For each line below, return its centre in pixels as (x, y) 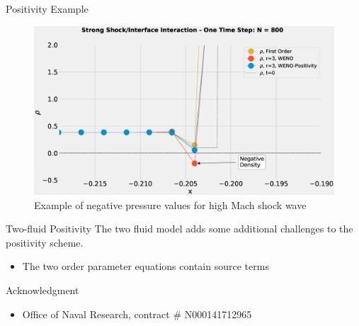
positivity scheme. (45, 242)
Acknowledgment (42, 290)
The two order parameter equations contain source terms (146, 266)
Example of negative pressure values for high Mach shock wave (170, 204)
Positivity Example (47, 9)
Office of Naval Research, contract (96, 314)
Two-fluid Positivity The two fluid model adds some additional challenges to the (179, 229)
